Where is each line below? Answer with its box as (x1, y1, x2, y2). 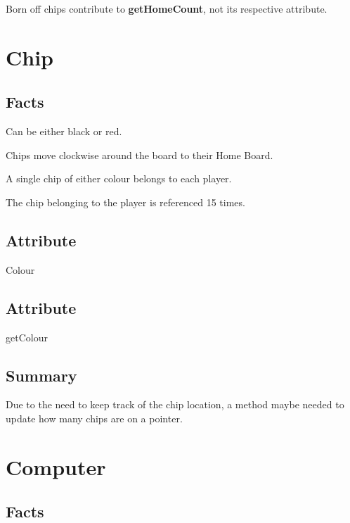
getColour (6, 329, 48, 344)
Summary (6, 364, 77, 386)
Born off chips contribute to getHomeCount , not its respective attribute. (6, 1, 328, 15)
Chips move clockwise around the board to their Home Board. (6, 147, 273, 162)
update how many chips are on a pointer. (6, 410, 183, 425)
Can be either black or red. (6, 124, 122, 139)
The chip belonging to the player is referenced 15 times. (6, 194, 245, 209)
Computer (6, 452, 106, 481)
